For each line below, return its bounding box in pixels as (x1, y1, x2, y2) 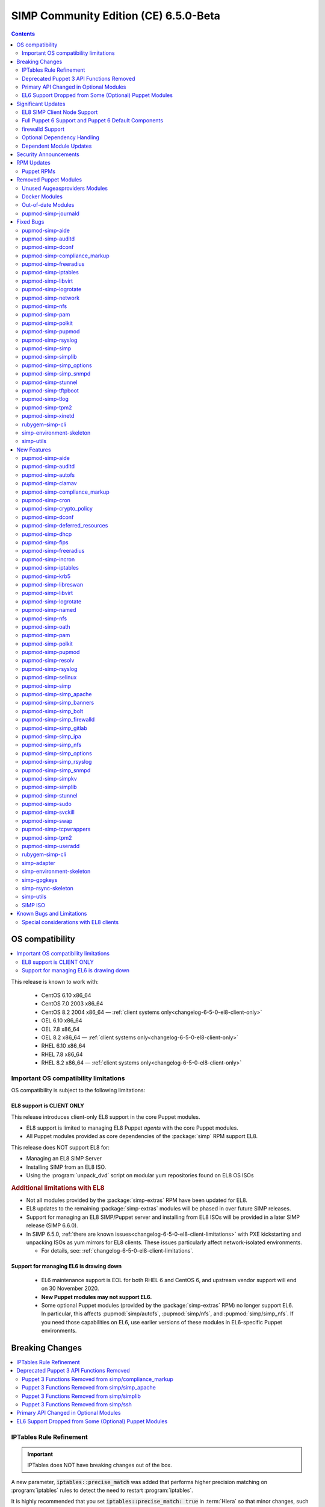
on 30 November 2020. (41, 1285, 99, 1292)
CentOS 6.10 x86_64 (41, 992, 91, 999)
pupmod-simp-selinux (22, 674, 77, 681)
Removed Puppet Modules (16, 176, 82, 183)
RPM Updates (16, 159, 51, 166)
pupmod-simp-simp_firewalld (22, 716, 95, 723)
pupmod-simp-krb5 (22, 573, 71, 580)
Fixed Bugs (16, 218, 45, 225)
